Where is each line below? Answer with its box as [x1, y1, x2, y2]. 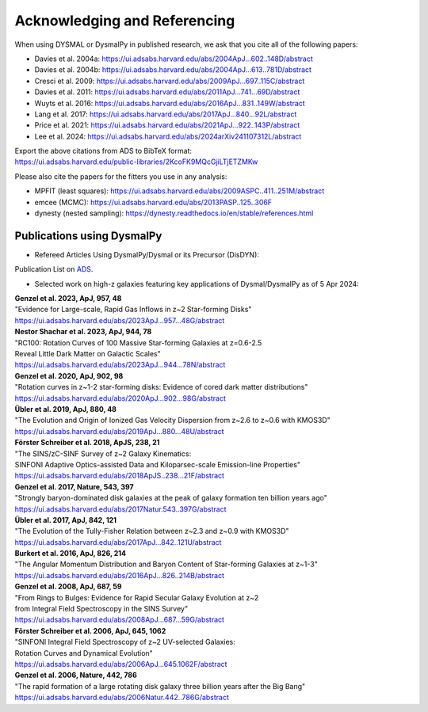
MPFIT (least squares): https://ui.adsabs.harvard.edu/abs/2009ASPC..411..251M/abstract [34, 186, 325, 196]
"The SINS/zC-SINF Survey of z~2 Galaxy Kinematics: [14, 448, 192, 459]
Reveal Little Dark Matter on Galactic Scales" [14, 349, 162, 359]
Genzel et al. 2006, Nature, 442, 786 [14, 670, 138, 680]
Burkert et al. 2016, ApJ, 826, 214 [14, 549, 127, 558]
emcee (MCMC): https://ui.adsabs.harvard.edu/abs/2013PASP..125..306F [34, 197, 273, 207]
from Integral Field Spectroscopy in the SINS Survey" [14, 604, 189, 614]
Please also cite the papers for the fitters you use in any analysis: [14, 171, 227, 181]
